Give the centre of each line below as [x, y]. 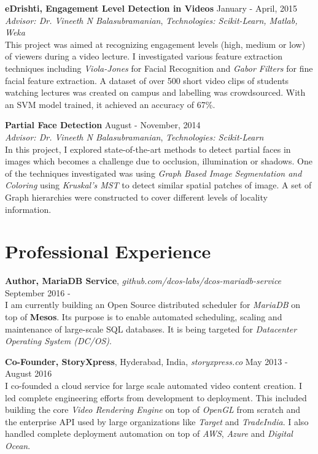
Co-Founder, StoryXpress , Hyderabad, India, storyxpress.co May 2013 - [146, 361]
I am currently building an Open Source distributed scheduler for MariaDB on [153, 305]
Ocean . [18, 445]
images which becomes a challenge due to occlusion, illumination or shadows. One [159, 161]
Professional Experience [108, 251]
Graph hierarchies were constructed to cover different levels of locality [136, 197]
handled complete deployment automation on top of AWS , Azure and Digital [149, 433]
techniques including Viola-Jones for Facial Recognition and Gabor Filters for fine [159, 68]
